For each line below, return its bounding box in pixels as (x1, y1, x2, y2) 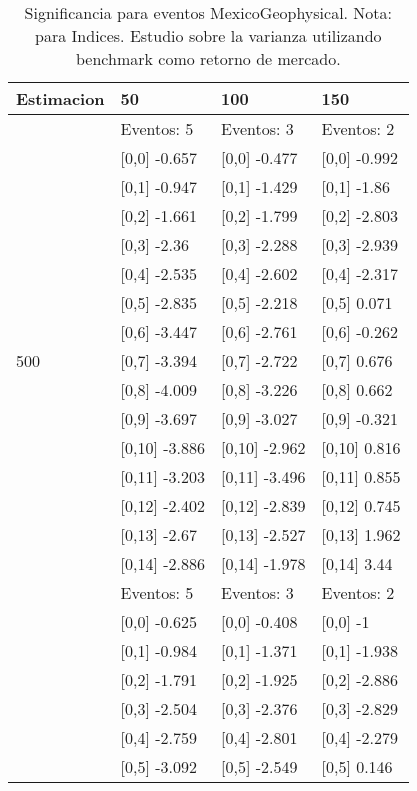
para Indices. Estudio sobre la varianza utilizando (35, 24, 382, 47)
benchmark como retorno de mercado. (76, 47, 341, 70)
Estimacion (16, 87, 105, 110)
